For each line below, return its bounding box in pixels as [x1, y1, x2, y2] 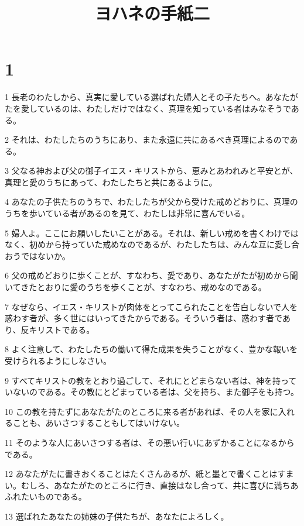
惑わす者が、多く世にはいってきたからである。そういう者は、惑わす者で [5, 312, 282, 324]
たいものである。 [21, 490, 87, 503]
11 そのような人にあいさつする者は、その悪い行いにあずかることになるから [5, 436, 295, 448]
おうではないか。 [5, 249, 70, 262]
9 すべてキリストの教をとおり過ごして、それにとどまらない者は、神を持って [5, 374, 297, 386]
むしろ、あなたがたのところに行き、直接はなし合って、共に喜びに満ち [21, 479, 291, 491]
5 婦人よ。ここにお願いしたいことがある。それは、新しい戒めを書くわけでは [5, 226, 299, 239]
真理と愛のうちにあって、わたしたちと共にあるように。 [5, 176, 217, 188]
